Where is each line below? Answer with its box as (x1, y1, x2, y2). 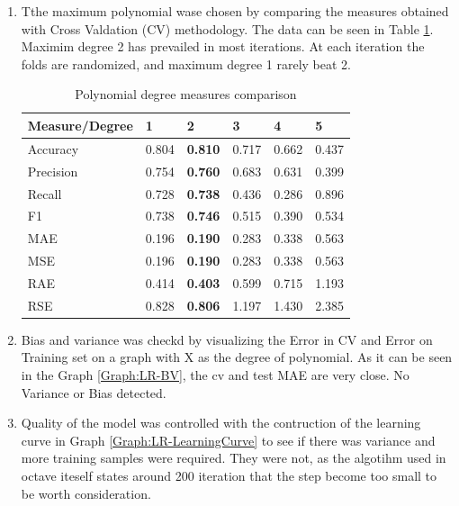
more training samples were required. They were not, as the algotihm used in (21, 448, 446, 467)
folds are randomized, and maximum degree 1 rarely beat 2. (21, 54, 352, 73)
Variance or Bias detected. (21, 383, 166, 402)
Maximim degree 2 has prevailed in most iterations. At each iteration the (21, 37, 425, 56)
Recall (27, 184, 62, 203)
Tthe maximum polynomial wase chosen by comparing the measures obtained (21, 2, 449, 20)
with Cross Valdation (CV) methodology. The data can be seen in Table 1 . (21, 19, 434, 38)
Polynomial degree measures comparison (75, 85, 297, 104)
